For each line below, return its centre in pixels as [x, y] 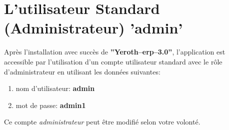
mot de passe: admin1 [51, 105]
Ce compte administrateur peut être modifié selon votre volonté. [102, 122]
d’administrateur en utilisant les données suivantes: [82, 71]
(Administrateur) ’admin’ [93, 28]
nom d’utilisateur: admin [55, 88]
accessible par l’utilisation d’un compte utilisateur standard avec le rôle [113, 61]
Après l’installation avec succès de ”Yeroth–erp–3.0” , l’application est [115, 52]
